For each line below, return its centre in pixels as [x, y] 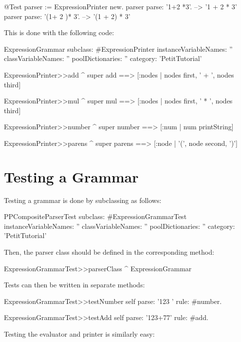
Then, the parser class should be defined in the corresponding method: [109, 252]
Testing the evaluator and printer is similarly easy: [79, 334]
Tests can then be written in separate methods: [74, 285]
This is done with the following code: [59, 32]
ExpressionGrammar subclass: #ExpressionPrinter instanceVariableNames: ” [118, 49]
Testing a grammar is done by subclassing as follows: [83, 200]
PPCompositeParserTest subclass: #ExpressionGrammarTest [95, 216]
